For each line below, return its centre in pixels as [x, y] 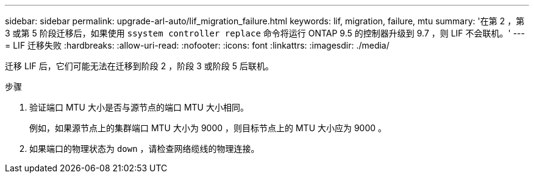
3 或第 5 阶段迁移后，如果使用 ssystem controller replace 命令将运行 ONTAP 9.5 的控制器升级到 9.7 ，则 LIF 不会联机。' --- [265, 33]
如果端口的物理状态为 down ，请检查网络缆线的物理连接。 [144, 149]
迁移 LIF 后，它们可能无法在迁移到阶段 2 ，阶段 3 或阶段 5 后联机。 [139, 66]
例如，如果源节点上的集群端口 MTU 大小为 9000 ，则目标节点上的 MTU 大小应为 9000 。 [208, 128]
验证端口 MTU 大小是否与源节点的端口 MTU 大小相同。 [139, 107]
